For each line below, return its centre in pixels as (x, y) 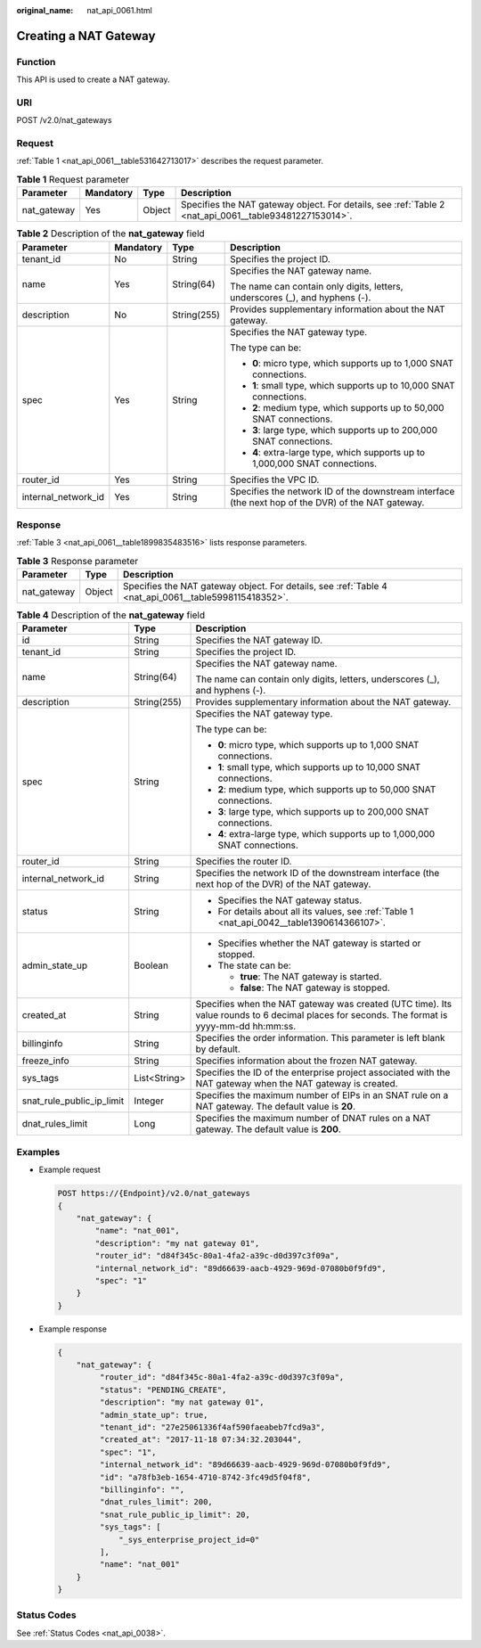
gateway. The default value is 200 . (269, 1129)
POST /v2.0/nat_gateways (64, 120)
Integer (149, 1101)
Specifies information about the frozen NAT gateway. (306, 1061)
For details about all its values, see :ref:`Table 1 (316, 912)
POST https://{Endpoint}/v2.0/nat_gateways (154, 1193)
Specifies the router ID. (244, 862)
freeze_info (45, 1061)
